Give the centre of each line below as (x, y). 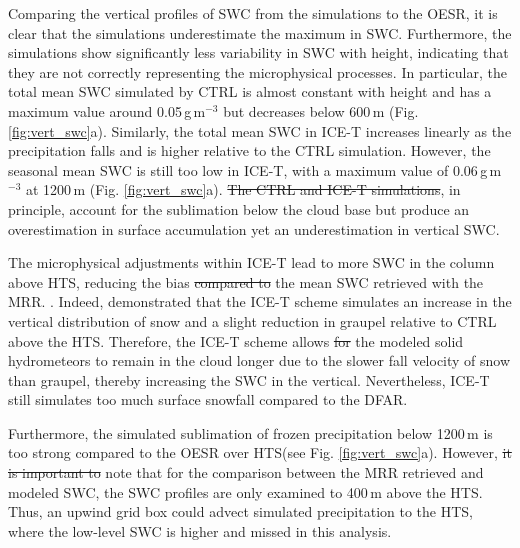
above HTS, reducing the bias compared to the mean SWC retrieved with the (246, 281)
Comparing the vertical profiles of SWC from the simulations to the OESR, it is (253, 13)
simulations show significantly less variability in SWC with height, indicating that (258, 52)
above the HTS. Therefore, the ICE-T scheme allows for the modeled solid (236, 340)
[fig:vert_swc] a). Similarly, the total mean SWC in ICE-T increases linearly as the (260, 130)
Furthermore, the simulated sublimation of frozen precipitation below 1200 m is (250, 432)
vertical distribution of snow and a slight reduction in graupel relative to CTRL (252, 320)
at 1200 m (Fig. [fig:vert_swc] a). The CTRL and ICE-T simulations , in (243, 189)
